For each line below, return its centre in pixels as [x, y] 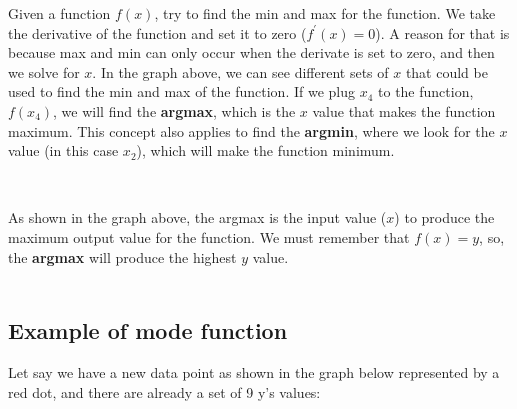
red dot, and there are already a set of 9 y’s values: [164, 391]
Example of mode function [148, 330]
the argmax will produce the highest [122, 256]
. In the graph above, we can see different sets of [240, 71]
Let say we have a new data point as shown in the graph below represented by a [254, 371]
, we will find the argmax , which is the [174, 110]
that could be [446, 71]
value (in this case [63, 150]
